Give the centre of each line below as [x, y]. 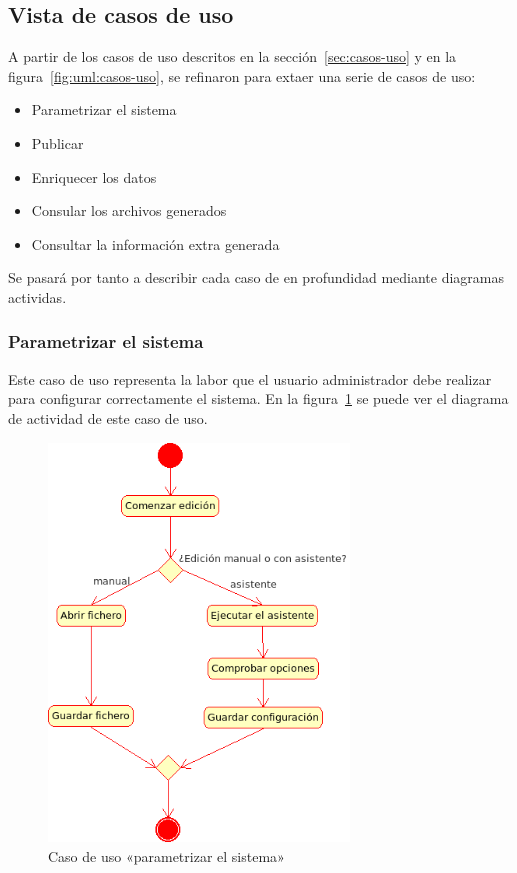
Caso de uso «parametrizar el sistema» [166, 855]
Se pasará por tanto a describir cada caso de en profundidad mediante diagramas [256, 277]
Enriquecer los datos [94, 176]
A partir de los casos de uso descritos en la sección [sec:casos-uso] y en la [232, 56]
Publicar [57, 142]
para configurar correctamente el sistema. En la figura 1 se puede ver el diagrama [258, 398]
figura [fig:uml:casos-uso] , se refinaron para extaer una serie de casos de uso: [242, 75]
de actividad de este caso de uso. [108, 417]
